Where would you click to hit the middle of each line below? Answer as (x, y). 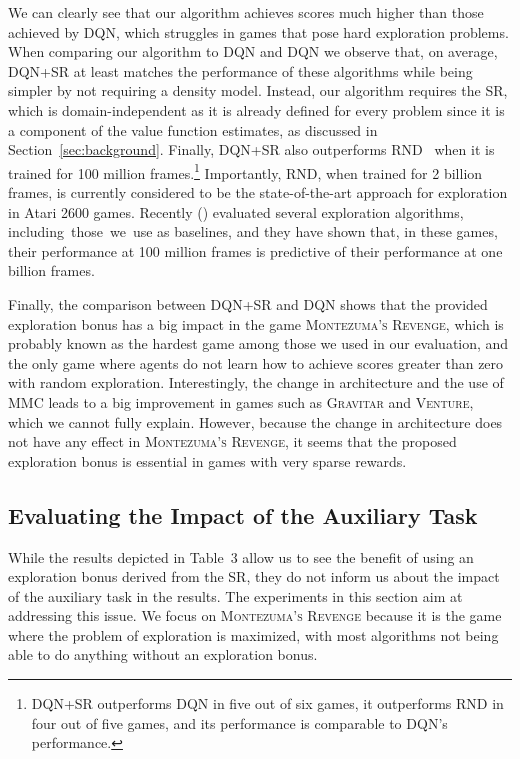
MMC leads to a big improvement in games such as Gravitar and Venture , (241, 401)
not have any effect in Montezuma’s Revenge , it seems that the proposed (232, 441)
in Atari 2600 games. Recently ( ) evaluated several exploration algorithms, (236, 211)
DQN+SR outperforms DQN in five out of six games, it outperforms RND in (267, 703)
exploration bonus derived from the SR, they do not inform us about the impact (254, 576)
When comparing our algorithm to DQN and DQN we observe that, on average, (253, 51)
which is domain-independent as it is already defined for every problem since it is (256, 109)
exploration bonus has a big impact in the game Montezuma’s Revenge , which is (256, 323)
